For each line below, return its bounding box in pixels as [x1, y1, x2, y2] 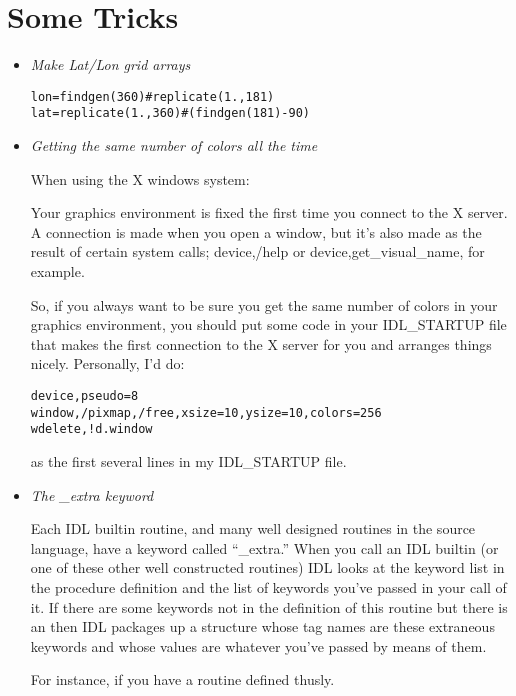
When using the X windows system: [30, 168, 250, 189]
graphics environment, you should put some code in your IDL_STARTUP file [30, 314, 507, 335]
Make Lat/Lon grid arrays [30, 54, 191, 75]
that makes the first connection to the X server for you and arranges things [30, 333, 492, 354]
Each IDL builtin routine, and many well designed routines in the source [30, 518, 476, 539]
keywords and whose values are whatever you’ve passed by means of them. [30, 635, 487, 656]
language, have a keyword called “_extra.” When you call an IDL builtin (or [30, 537, 499, 558]
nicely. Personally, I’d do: [30, 353, 185, 374]
